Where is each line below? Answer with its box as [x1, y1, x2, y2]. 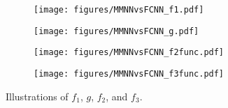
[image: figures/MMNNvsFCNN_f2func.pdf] [34, 47, 225, 58]
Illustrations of [6, 88, 69, 103]
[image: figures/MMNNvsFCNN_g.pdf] [34, 26, 199, 36]
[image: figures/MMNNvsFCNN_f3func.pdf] [34, 68, 225, 79]
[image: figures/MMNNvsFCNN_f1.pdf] [34, 5, 204, 15]
